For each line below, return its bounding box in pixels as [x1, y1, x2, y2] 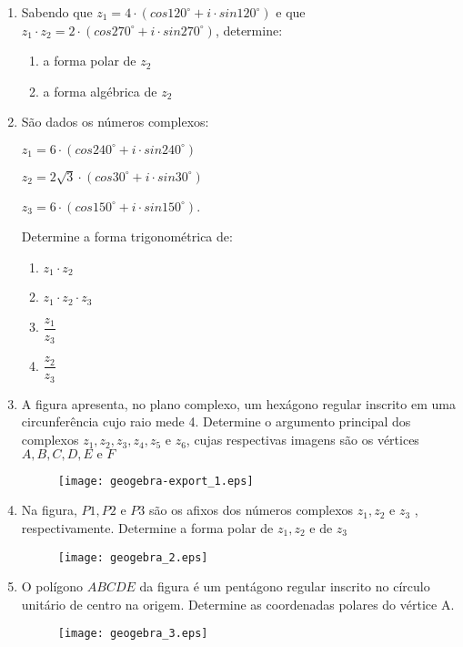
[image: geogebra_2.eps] [57, 550, 208, 564]
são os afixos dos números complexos [149, 500, 354, 519]
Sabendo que [21, 3, 93, 21]
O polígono [21, 577, 84, 596]
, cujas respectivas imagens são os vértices [186, 430, 419, 449]
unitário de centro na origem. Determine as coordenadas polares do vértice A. [21, 594, 455, 613]
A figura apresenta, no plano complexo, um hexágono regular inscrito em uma [21, 394, 456, 413]
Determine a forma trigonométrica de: [21, 227, 233, 246]
